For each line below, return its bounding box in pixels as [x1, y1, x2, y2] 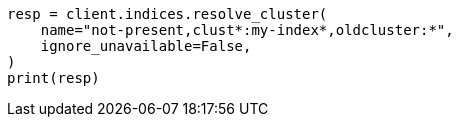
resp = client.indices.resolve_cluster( [7, 6, 328, 22]
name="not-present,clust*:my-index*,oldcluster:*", [40, 22, 454, 38]
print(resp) [7, 70, 100, 86]
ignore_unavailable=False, [40, 38, 252, 54]
